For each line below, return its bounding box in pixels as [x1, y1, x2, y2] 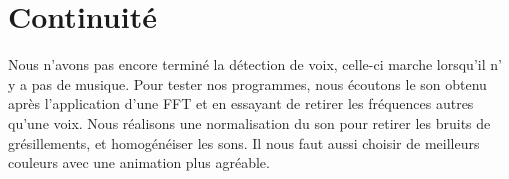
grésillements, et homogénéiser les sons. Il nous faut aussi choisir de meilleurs [8, 132, 480, 153]
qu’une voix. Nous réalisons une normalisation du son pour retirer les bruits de [8, 112, 491, 133]
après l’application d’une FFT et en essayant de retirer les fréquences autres [8, 93, 474, 114]
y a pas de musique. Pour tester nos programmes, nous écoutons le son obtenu [8, 73, 487, 94]
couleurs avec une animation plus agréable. [8, 152, 270, 173]
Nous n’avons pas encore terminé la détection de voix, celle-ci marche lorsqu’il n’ [8, 54, 502, 75]
